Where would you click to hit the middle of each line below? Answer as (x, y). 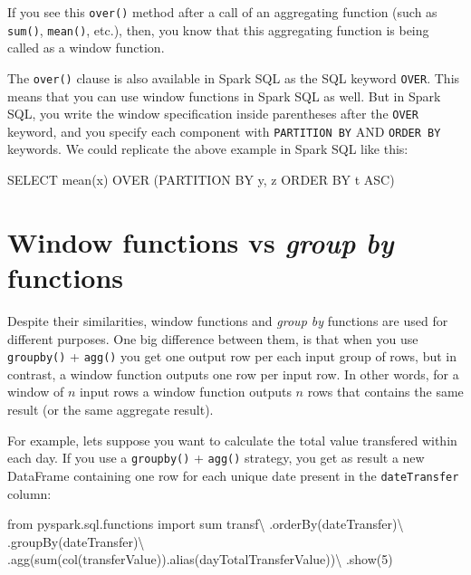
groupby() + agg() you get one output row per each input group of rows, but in (232, 356)
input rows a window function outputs (185, 392)
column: (29, 493)
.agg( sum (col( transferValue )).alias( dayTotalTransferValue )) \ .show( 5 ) (200, 559)
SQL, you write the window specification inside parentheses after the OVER (213, 114)
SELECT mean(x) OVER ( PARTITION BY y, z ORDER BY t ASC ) (201, 180)
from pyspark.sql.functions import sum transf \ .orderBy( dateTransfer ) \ (206, 524)
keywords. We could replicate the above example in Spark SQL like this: (208, 149)
